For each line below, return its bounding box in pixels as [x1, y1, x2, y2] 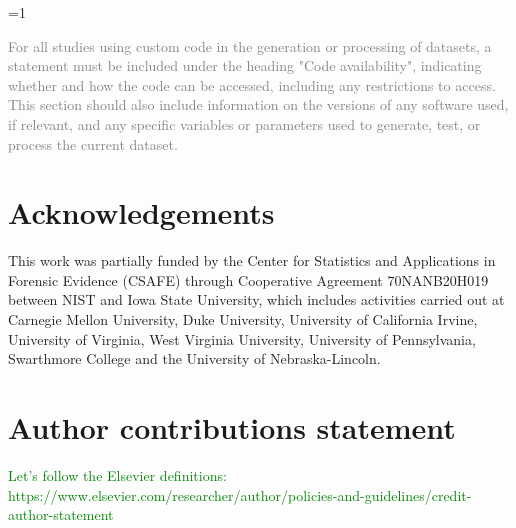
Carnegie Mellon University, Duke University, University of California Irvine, [8, 309, 478, 330]
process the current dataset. [8, 133, 178, 154]
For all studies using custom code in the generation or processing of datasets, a [8, 35, 492, 56]
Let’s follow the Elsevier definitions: [8, 464, 227, 485]
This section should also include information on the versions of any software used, [8, 94, 509, 115]
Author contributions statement [8, 407, 456, 448]
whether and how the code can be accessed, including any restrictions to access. [8, 74, 496, 95]
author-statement [8, 504, 114, 525]
